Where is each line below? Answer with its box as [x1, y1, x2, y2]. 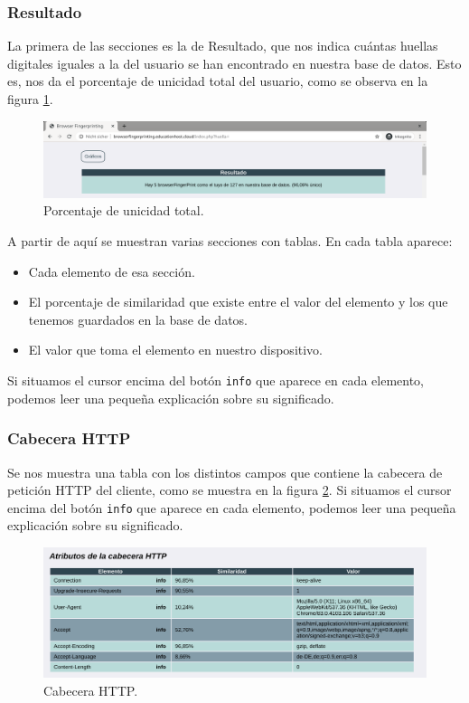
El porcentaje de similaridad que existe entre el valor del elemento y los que [28, 292, 448, 311]
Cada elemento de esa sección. [28, 261, 195, 280]
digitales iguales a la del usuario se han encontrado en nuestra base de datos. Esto [7, 53, 462, 72]
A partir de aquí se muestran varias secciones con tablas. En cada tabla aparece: [7, 232, 453, 251]
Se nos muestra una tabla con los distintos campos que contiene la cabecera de [7, 462, 443, 481]
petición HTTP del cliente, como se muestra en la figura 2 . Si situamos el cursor [7, 480, 452, 499]
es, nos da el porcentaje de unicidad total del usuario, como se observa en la [7, 71, 428, 90]
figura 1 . [7, 90, 53, 108]
